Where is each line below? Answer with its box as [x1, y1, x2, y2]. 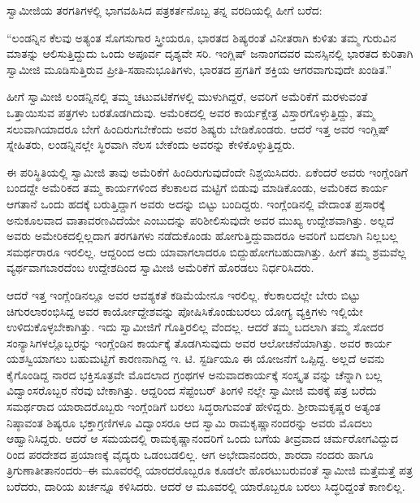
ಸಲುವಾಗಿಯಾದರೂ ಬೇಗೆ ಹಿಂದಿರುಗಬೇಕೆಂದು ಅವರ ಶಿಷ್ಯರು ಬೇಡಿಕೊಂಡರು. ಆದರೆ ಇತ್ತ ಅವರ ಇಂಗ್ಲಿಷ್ [6, 120, 390, 137]
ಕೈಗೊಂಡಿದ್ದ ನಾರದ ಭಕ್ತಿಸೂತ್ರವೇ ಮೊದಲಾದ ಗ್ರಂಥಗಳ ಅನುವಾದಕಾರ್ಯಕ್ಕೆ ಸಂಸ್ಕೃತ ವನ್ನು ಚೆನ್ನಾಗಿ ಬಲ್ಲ [6, 365, 383, 383]
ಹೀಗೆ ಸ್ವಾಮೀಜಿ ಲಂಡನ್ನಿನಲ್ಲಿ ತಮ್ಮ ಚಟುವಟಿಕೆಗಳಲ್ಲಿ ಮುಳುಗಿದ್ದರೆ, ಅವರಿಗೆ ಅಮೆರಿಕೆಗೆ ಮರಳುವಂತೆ [6, 88, 368, 105]
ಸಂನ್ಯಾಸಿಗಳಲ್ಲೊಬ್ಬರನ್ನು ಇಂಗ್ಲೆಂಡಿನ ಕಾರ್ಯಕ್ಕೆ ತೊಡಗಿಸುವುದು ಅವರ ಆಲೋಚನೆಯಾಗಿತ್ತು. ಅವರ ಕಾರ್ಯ [6, 334, 392, 351]
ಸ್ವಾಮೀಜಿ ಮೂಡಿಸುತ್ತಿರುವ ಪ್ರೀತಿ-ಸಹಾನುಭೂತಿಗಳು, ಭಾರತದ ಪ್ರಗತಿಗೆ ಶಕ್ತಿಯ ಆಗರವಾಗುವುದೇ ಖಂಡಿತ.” [6, 60, 392, 77]
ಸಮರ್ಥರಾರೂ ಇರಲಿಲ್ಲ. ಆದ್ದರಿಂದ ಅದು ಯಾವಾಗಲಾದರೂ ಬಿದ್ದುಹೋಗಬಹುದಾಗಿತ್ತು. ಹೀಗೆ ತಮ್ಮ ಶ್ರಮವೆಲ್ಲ [6, 243, 406, 260]
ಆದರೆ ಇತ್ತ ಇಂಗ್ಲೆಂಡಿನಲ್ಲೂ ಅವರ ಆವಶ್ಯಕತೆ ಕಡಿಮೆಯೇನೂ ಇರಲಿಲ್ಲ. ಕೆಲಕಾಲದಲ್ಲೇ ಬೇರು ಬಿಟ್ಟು [6, 286, 361, 303]
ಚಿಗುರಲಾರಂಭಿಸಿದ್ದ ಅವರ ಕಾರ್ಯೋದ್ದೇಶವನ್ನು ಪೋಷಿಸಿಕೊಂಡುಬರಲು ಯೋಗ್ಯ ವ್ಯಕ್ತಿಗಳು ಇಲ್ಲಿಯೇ [6, 302, 363, 319]
